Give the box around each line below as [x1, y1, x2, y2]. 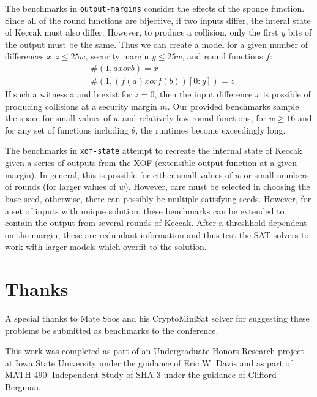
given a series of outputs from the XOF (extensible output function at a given [5, 156, 297, 169]
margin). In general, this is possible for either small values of [5, 168, 233, 181]
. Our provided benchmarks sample [167, 99, 299, 112]
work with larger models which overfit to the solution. [5, 240, 207, 253]
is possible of [263, 88, 311, 100]
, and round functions [182, 50, 263, 62]
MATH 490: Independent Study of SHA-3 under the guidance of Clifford [5, 368, 277, 381]
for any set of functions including [5, 123, 129, 136]
